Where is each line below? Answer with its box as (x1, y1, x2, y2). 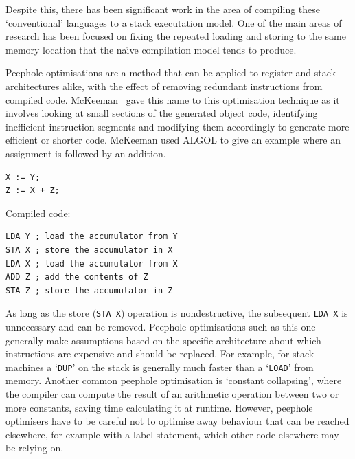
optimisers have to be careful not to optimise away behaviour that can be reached (5, 414, 350, 428)
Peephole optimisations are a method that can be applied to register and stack (5, 65, 336, 80)
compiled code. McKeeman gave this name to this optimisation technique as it (5, 92, 340, 107)
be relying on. (5, 440, 64, 455)
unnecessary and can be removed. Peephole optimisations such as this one (5, 319, 316, 333)
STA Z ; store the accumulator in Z (5, 285, 173, 295)
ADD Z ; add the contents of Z (5, 272, 148, 282)
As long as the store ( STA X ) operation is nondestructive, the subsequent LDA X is (5, 306, 348, 320)
